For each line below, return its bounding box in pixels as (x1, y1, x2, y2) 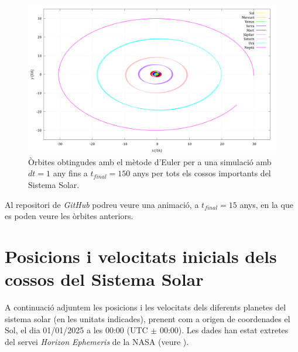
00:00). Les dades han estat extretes (159, 324, 289, 336)
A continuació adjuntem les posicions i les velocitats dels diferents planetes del (5, 301, 286, 313)
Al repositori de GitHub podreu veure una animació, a (5, 198, 199, 210)
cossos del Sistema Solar (5, 267, 204, 291)
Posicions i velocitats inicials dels (5, 244, 277, 268)
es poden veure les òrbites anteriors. (5, 210, 133, 222)
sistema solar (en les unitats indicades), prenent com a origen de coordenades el (5, 312, 290, 324)
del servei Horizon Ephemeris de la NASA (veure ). (5, 335, 189, 347)
